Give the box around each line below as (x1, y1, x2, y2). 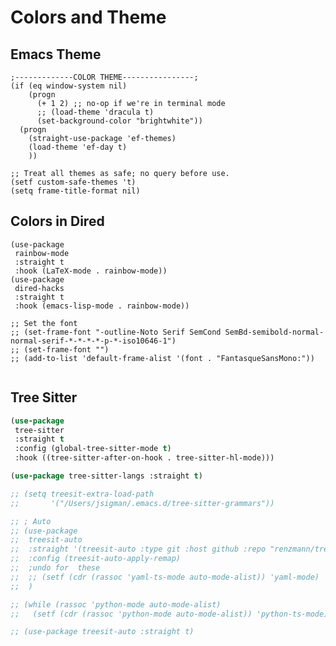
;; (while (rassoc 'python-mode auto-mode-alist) (10, 599, 222, 610)
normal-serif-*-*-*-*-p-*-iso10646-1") (10, 336, 177, 346)
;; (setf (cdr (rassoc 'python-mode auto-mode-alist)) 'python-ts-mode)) (10, 609, 333, 619)
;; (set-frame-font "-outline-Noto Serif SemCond (10, 327, 222, 337)
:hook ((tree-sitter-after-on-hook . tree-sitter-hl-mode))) (14, 453, 275, 463)
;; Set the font (10, 318, 78, 328)
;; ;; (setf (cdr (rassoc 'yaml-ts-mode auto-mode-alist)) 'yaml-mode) (10, 572, 320, 582)
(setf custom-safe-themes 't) (10, 177, 137, 187)
